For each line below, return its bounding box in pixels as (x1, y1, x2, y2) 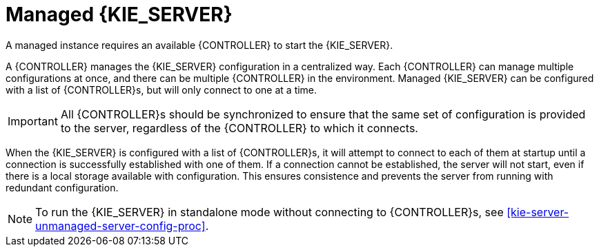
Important (8, 114, 58, 128)
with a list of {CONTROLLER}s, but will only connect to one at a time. (6, 83, 317, 96)
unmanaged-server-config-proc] (35, 218, 206, 233)
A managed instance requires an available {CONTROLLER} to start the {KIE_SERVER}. (6, 39, 393, 51)
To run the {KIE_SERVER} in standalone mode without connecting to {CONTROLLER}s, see (35, 204, 504, 219)
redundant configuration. (6, 181, 119, 193)
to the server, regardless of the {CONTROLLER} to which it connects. (60, 120, 418, 135)
